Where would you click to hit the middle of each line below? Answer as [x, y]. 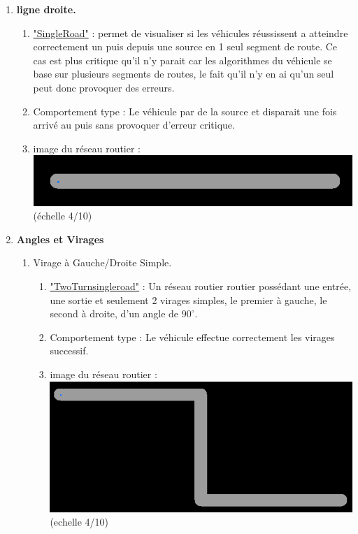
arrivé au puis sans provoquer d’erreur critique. [134, 125]
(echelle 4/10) [79, 522]
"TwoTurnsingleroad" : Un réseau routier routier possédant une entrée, [201, 286]
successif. [69, 351]
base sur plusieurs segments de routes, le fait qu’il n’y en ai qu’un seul [184, 74]
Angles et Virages [60, 239]
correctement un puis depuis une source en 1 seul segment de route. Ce [185, 46]
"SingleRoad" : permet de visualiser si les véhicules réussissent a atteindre [191, 33]
